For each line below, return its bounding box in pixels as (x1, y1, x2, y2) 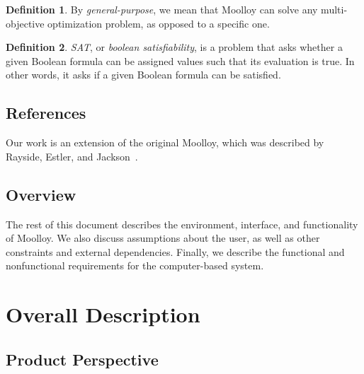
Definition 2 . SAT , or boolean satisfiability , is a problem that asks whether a (6, 40, 343, 54)
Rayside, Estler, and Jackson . (6, 148, 138, 163)
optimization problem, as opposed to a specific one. (47, 16, 270, 30)
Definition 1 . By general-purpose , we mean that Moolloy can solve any (6, 2, 318, 16)
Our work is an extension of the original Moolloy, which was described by (6, 135, 324, 150)
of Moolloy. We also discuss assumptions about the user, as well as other (6, 230, 320, 245)
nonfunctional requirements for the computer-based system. (6, 258, 264, 273)
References (6, 102, 86, 124)
